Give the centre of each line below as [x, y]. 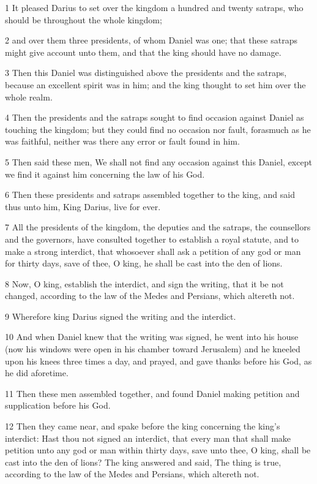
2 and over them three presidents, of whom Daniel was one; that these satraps [151, 40]
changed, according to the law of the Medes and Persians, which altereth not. [150, 296]
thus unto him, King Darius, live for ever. [83, 206]
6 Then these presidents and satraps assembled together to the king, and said [150, 195]
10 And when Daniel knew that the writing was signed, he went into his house [152, 337]
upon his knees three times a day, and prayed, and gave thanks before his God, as [158, 361]
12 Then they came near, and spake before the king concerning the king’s [143, 426]
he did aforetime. [37, 373]
